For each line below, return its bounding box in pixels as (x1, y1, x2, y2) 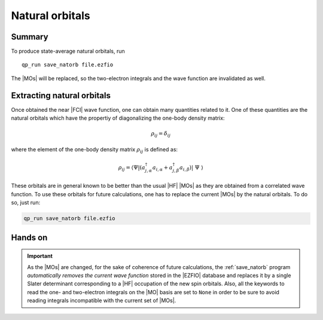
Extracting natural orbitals (11, 90, 111, 100)
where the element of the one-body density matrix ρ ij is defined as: (11, 145, 178, 154)
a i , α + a (152, 164, 173, 172)
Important (27, 252, 53, 260)
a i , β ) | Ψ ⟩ (179, 164, 203, 172)
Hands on (11, 232, 48, 242)
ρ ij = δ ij (150, 130, 171, 139)
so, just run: (11, 199, 41, 206)
